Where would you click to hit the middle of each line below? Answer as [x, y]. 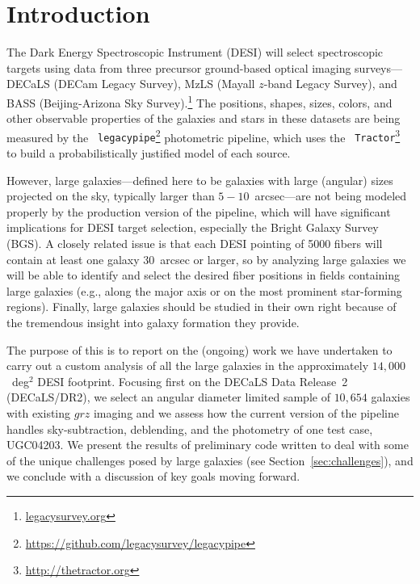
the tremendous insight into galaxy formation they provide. [153, 322]
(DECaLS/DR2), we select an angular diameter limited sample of [168, 397]
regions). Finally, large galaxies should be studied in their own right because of [202, 307]
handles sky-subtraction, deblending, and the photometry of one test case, [190, 429]
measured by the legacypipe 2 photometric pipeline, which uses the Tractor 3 [204, 136]
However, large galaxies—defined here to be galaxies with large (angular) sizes [200, 180]
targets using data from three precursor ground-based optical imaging [179, 67]
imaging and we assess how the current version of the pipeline [246, 412]
